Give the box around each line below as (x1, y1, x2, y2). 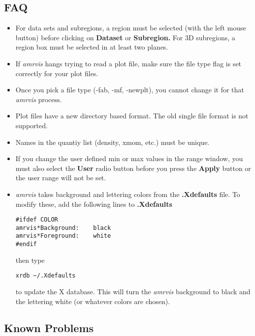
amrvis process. (15, 94, 62, 104)
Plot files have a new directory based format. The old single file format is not (15, 111, 249, 121)
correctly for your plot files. (15, 68, 98, 78)
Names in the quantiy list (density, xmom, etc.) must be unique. (15, 137, 210, 147)
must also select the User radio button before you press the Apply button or (15, 163, 251, 173)
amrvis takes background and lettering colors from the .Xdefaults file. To (15, 189, 240, 199)
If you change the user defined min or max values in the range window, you (15, 153, 243, 164)
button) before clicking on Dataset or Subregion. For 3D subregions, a (15, 32, 235, 42)
